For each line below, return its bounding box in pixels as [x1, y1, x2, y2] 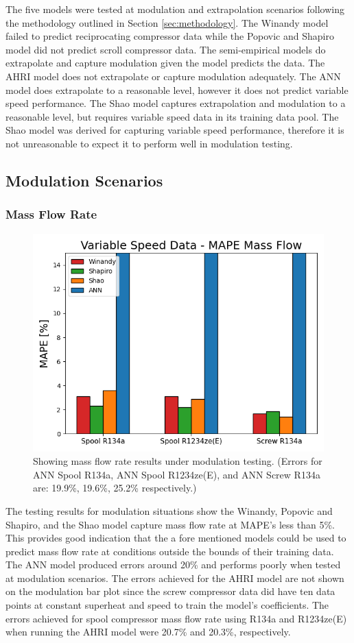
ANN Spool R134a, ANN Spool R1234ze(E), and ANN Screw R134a [33, 467, 320, 481]
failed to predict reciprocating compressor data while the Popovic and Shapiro [5, 29, 334, 43]
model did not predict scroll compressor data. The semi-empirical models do [5, 42, 326, 56]
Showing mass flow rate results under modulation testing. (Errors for [33, 454, 322, 468]
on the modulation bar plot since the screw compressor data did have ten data [5, 584, 335, 598]
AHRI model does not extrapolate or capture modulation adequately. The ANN [5, 69, 341, 83]
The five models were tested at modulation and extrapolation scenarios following [5, 2, 344, 16]
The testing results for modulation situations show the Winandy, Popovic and [5, 503, 333, 518]
